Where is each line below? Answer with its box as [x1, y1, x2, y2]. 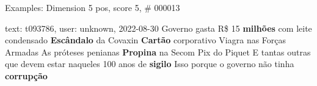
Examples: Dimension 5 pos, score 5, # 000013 [5, 1, 180, 13]
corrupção [5, 69, 48, 82]
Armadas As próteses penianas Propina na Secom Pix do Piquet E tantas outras [5, 45, 311, 58]
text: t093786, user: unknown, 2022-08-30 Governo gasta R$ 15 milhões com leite [5, 21, 312, 34]
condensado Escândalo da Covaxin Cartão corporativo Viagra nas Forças [5, 34, 286, 46]
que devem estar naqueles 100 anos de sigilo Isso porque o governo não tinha [5, 57, 294, 70]
